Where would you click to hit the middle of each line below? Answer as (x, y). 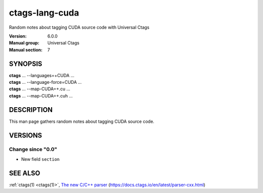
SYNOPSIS (26, 64)
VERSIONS (26, 135)
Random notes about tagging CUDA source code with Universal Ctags (79, 27)
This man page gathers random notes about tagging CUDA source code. (82, 121)
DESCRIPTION (31, 110)
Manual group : (24, 43)
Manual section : (26, 50)
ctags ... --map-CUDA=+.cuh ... (41, 96)
